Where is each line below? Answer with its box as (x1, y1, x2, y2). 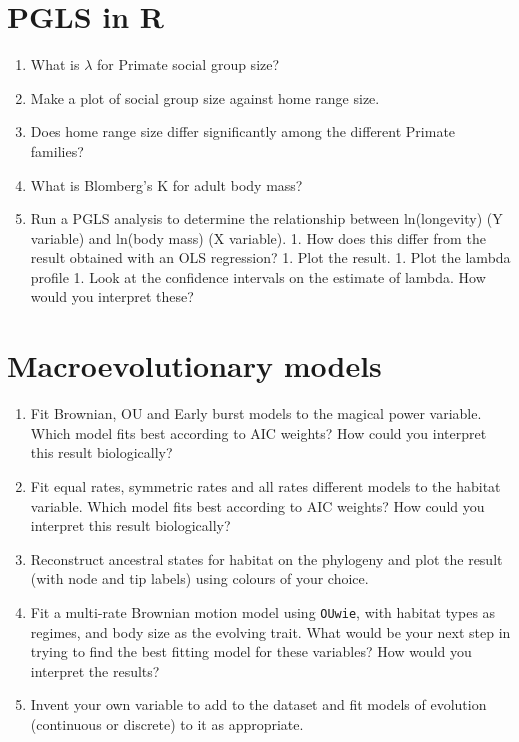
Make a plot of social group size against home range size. (30, 87, 380, 108)
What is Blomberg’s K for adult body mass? (30, 174, 303, 195)
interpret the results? (30, 660, 160, 681)
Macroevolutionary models (7, 345, 382, 386)
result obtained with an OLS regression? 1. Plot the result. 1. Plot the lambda (30, 247, 511, 268)
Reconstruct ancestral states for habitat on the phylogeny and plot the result (30, 548, 503, 569)
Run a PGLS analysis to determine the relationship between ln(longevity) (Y (30, 208, 503, 229)
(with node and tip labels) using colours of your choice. (30, 568, 369, 589)
